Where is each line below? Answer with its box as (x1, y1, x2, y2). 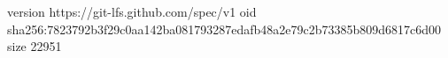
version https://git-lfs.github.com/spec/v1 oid (7, 3, 257, 20)
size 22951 (7, 37, 62, 55)
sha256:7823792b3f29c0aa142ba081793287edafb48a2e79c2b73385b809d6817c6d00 (7, 19, 442, 38)
